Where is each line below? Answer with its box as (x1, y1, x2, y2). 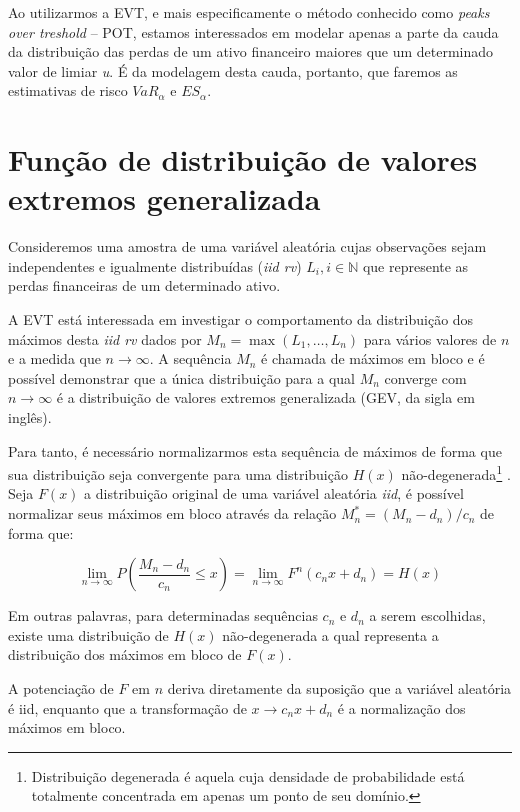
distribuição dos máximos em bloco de (8, 644, 242, 665)
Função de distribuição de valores (8, 139, 478, 180)
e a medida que (8, 348, 101, 369)
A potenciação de (8, 678, 114, 699)
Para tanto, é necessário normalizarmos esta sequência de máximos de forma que (8, 440, 502, 461)
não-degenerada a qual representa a (222, 624, 439, 645)
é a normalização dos (337, 697, 466, 718)
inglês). (8, 407, 52, 428)
